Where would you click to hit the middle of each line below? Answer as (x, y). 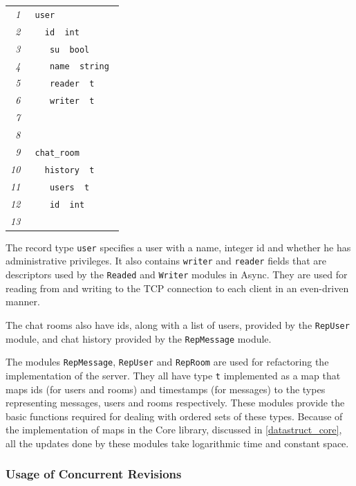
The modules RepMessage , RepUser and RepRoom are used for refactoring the (167, 362)
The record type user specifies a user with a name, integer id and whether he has (178, 247)
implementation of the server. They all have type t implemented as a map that (173, 375)
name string (79, 67)
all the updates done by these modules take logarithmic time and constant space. (177, 443)
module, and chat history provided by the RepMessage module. (139, 338)
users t (69, 187)
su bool (69, 49)
